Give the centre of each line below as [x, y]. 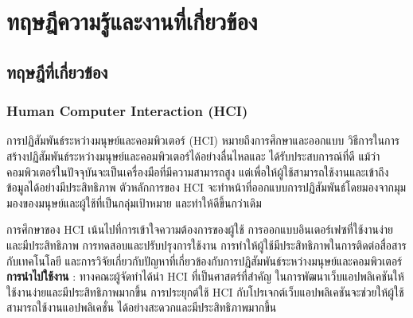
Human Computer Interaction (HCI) [127, 111]
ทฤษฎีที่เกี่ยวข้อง [57, 71]
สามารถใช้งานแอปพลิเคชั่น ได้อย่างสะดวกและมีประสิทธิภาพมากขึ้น [142, 307]
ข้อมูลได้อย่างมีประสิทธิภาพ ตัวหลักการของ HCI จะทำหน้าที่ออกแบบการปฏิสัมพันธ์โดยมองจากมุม [206, 187]
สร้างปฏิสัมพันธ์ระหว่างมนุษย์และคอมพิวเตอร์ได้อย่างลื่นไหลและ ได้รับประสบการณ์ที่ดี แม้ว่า [193, 155]
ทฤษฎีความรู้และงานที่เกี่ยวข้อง [132, 21]
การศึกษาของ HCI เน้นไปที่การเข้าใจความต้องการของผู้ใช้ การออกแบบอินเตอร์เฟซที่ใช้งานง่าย [200, 229]
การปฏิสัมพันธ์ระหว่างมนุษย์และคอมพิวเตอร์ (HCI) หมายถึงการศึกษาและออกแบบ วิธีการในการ [203, 140]
